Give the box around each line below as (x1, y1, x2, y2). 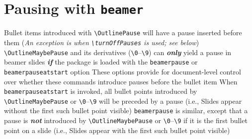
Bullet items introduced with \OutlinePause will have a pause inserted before (4, 27, 242, 38)
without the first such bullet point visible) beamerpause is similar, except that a (4, 105, 248, 116)
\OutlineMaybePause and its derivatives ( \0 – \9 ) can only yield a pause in (4, 47, 232, 57)
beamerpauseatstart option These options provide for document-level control (4, 66, 241, 76)
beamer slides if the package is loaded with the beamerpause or (4, 57, 198, 67)
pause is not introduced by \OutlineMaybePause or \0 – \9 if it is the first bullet (4, 115, 248, 126)
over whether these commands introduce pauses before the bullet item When (4, 76, 238, 86)
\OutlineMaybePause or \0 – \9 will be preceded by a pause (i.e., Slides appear (4, 95, 242, 106)
